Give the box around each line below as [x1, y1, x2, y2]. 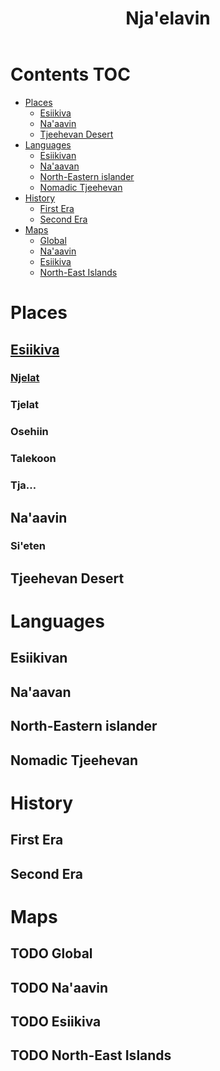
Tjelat [10, 398, 40, 412]
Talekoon [10, 452, 57, 466]
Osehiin [10, 425, 49, 439]
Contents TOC [10, 63, 131, 86]
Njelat [10, 371, 40, 385]
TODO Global [10, 945, 93, 962]
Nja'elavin [125, 7, 211, 30]
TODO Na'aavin [10, 979, 109, 996]
